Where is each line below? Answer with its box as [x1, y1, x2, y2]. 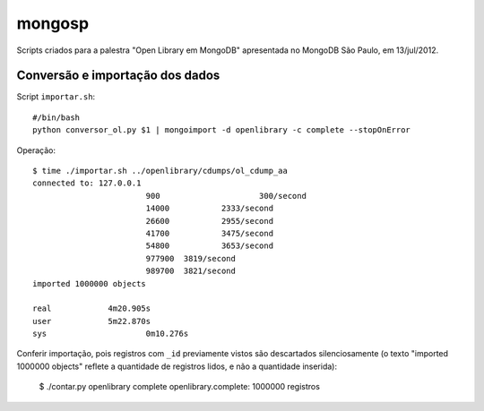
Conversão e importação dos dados [16, 68, 220, 83]
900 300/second [145, 191, 307, 201]
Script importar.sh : [16, 91, 96, 102]
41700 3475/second [145, 228, 273, 238]
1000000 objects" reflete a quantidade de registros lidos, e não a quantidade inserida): [16, 361, 338, 372]
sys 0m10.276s [32, 329, 189, 339]
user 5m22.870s [32, 316, 151, 326]
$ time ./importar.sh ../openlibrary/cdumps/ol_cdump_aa [32, 166, 289, 176]
